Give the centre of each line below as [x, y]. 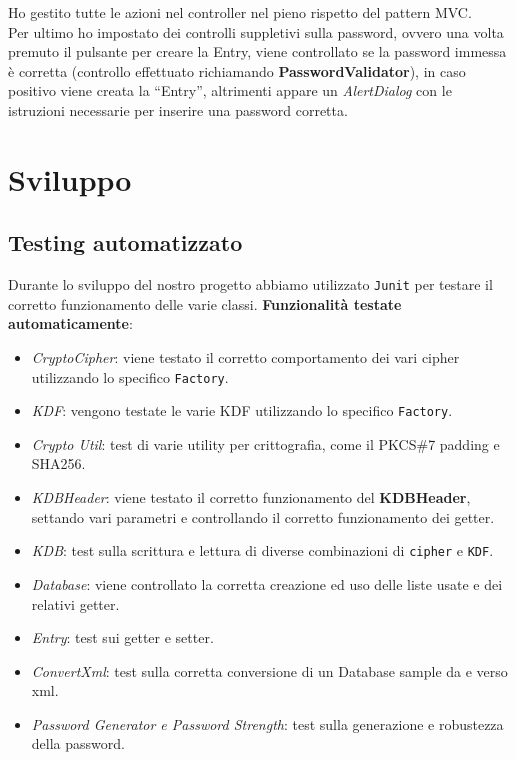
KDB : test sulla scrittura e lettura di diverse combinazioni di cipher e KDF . [262, 550]
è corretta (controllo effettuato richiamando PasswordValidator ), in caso [237, 70]
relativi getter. [75, 603]
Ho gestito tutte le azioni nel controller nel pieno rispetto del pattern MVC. [240, 12]
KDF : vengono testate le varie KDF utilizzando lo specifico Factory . [242, 410]
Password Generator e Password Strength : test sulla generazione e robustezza [267, 723]
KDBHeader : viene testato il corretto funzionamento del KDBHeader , [251, 497]
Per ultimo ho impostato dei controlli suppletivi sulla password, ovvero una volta [256, 31]
